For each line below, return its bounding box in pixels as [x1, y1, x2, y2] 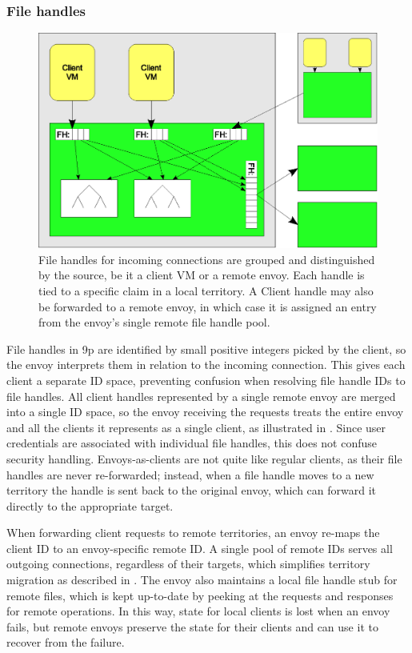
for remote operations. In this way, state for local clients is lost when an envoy [6, 603, 390, 619]
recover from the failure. [6, 634, 125, 651]
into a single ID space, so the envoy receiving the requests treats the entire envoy [6, 403, 404, 420]
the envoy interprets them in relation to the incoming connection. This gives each [6, 356, 406, 373]
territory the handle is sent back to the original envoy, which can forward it [6, 482, 377, 499]
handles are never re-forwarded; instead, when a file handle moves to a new [6, 466, 374, 483]
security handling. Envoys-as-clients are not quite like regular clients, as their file [6, 450, 402, 467]
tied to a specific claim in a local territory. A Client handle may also [38, 282, 374, 298]
